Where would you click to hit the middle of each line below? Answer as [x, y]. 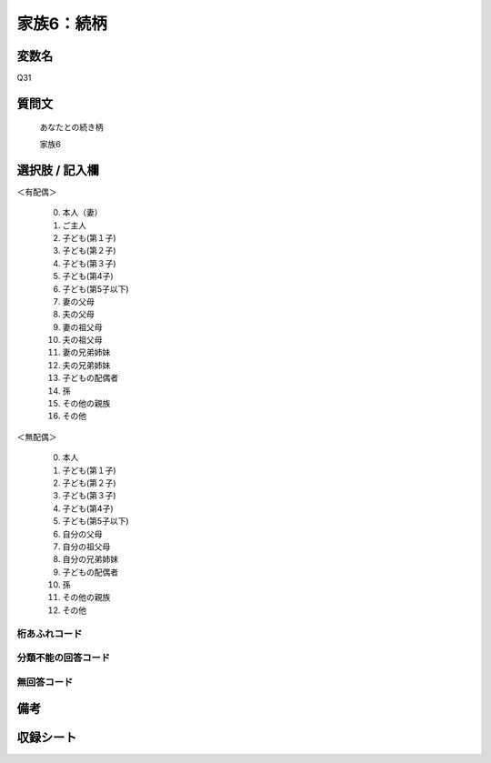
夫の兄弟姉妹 [86, 365]
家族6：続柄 [62, 24]
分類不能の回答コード [64, 658]
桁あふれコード [50, 634]
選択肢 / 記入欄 [58, 170]
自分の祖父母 [86, 547]
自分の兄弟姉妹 [90, 559]
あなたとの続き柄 [71, 127]
